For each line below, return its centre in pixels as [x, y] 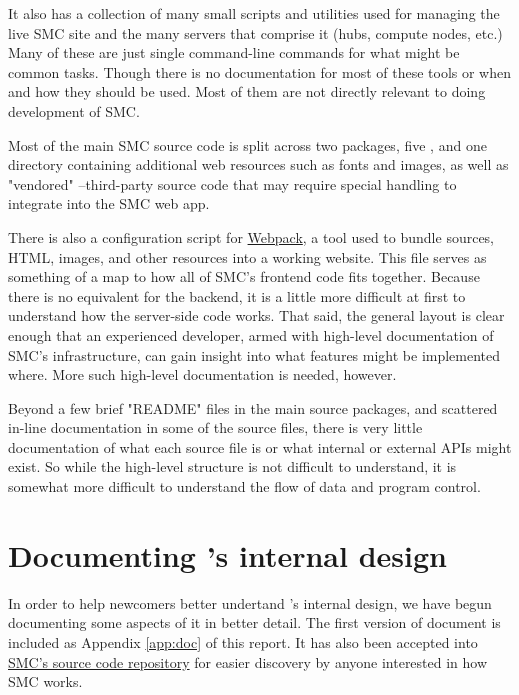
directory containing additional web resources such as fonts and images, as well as [258, 164]
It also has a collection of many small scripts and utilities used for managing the [254, 13]
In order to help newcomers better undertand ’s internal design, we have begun [250, 602]
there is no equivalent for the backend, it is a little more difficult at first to [237, 295]
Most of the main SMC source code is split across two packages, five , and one [247, 144]
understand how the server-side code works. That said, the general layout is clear [256, 315]
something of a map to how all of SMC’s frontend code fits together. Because [244, 276]
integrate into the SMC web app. [109, 203]
